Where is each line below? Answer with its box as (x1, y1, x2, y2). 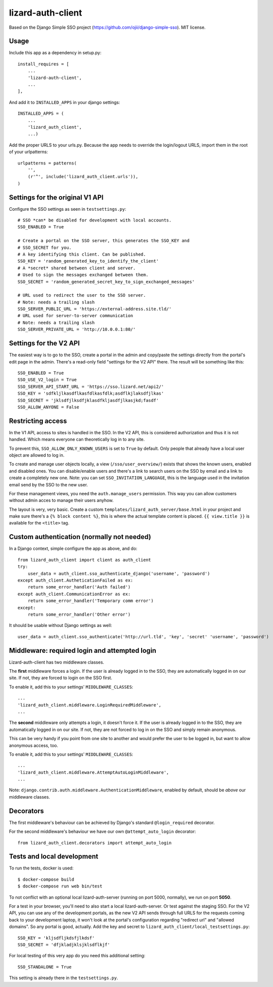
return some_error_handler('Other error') (27, 611, 131, 617)
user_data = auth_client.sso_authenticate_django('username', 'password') (27, 571, 210, 576)
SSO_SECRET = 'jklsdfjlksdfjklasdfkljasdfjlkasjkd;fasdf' (18, 398, 159, 403)
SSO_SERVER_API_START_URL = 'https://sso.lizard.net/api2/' (18, 383, 164, 389)
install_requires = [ (18, 61, 69, 67)
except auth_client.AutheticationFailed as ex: (18, 577, 133, 583)
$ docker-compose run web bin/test (18, 884, 103, 889)
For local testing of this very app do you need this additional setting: (9, 953, 146, 959)
